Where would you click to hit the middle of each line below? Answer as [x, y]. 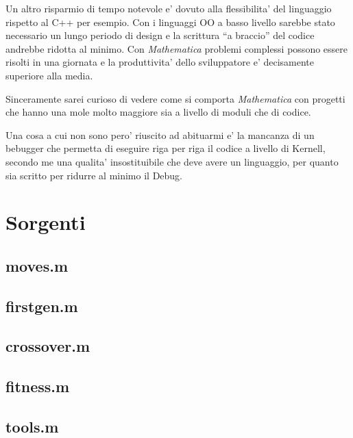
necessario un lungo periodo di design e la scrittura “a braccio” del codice [160, 35]
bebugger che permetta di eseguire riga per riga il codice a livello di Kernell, [166, 148]
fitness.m [38, 386]
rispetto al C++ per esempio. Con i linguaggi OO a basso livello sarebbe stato [170, 22]
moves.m [37, 265]
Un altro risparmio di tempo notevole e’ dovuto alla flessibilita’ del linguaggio [169, 8]
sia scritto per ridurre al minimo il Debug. [94, 175]
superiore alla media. [49, 75]
